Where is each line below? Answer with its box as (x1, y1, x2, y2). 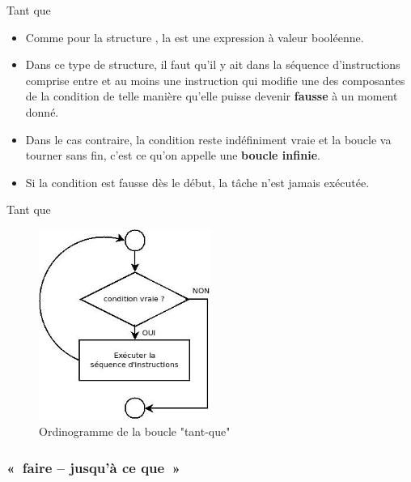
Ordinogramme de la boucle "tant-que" (39, 423, 231, 440)
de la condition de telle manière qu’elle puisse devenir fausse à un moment (25, 87, 398, 105)
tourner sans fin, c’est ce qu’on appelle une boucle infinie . (25, 147, 320, 164)
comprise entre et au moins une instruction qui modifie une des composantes (25, 71, 405, 88)
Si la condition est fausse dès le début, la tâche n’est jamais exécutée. (25, 173, 370, 190)
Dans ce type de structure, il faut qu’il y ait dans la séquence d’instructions (25, 56, 400, 73)
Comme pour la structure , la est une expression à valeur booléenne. (25, 28, 364, 45)
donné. (25, 103, 59, 120)
